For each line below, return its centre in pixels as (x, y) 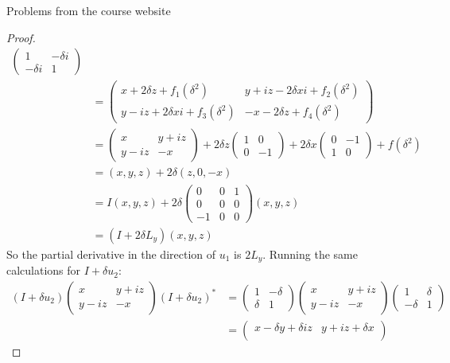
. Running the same (310, 254)
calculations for (44, 270)
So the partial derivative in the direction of (111, 254)
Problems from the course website (89, 10)
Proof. (21, 37)
